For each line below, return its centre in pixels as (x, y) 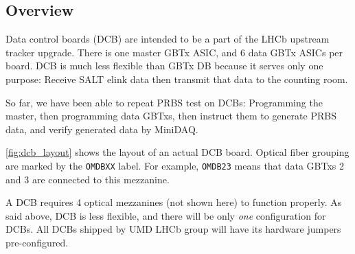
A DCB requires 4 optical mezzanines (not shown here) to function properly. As (174, 202)
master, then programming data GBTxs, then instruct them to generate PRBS (171, 116)
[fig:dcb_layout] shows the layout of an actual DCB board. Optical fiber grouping (177, 152)
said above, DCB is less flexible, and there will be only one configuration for (166, 215)
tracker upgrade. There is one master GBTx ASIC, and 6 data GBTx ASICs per (174, 52)
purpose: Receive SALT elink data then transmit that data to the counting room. (177, 79)
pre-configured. (37, 242)
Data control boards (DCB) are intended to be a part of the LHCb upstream (168, 39)
